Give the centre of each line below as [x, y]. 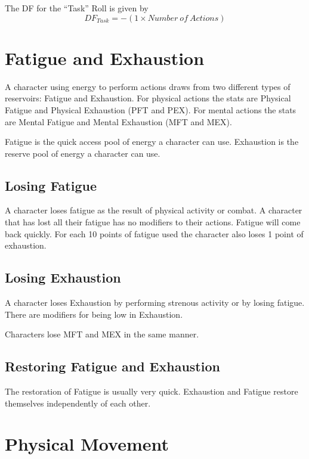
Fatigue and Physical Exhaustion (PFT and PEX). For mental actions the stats [151, 109]
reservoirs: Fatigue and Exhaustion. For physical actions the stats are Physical [148, 98]
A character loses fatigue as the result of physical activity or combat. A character [154, 210]
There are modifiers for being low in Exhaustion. [94, 314]
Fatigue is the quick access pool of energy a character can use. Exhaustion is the [152, 142]
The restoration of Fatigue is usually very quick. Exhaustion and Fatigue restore [152, 391]
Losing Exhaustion [63, 277]
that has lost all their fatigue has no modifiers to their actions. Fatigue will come [153, 222]
